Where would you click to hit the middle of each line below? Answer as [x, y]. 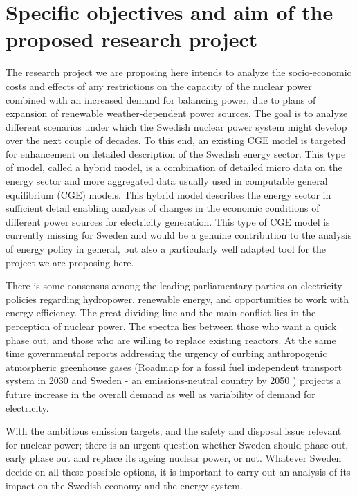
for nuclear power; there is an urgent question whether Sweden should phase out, [177, 444]
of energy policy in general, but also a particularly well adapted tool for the [166, 249]
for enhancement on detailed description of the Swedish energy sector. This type [176, 153]
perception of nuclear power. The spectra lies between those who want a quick [171, 326]
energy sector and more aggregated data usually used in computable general [167, 181]
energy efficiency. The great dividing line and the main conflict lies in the [161, 313]
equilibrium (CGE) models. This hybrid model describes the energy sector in [168, 194]
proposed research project [132, 39]
